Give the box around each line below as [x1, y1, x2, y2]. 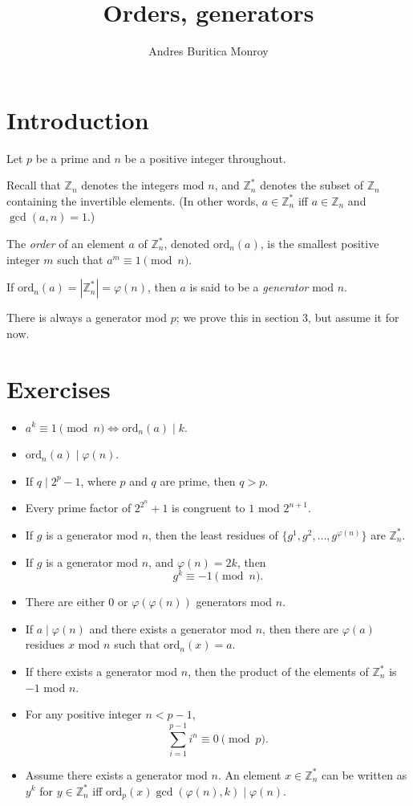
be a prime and [35, 149, 111, 166]
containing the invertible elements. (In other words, [6, 192, 259, 209]
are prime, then [160, 472, 236, 489]
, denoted [164, 235, 210, 252]
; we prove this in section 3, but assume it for [176, 309, 399, 326]
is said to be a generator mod [189, 279, 334, 295]
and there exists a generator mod [89, 620, 253, 637]
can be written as [321, 766, 407, 783]
